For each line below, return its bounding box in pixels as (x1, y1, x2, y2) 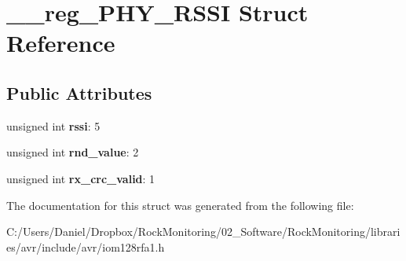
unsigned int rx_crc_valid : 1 (6, 170, 155, 186)
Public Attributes (6, 80, 152, 105)
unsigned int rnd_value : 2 (6, 144, 139, 160)
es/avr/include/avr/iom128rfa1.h (6, 238, 165, 255)
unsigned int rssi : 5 (6, 117, 101, 134)
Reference (6, 27, 115, 59)
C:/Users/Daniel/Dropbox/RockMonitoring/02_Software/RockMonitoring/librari (6, 223, 401, 240)
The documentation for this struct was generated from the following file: (6, 197, 354, 213)
